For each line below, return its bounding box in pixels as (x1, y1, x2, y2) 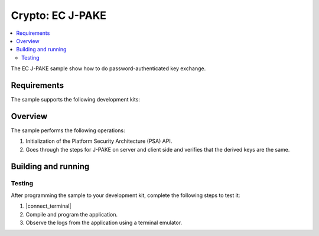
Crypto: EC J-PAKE (11, 9, 106, 22)
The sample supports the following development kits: (11, 96, 140, 103)
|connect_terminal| (25, 202, 71, 209)
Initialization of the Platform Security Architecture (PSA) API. (25, 137, 172, 145)
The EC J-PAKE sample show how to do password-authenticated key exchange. (11, 65, 206, 72)
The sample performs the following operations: (11, 127, 125, 134)
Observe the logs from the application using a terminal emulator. (25, 219, 183, 227)
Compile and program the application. (25, 211, 118, 218)
